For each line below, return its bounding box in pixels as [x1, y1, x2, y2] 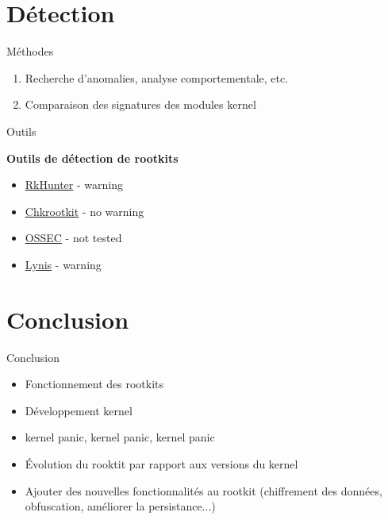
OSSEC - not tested [25, 229, 122, 246]
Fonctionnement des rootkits [25, 376, 164, 392]
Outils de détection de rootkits [6, 149, 179, 166]
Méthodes [6, 43, 54, 60]
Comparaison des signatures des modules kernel [25, 96, 256, 113]
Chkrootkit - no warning [25, 202, 144, 219]
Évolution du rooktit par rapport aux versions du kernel [25, 455, 298, 472]
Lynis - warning [25, 256, 102, 272]
